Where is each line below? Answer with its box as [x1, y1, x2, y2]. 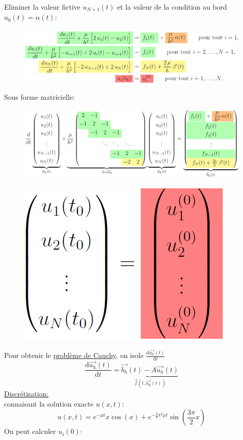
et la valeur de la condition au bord [117, 2, 227, 12]
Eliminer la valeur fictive [4, 2, 80, 12]
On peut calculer [4, 426, 56, 436]
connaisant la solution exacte [4, 398, 94, 409]
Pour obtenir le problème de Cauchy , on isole [4, 350, 144, 361]
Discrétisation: [4, 388, 49, 398]
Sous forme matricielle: [4, 92, 75, 102]
